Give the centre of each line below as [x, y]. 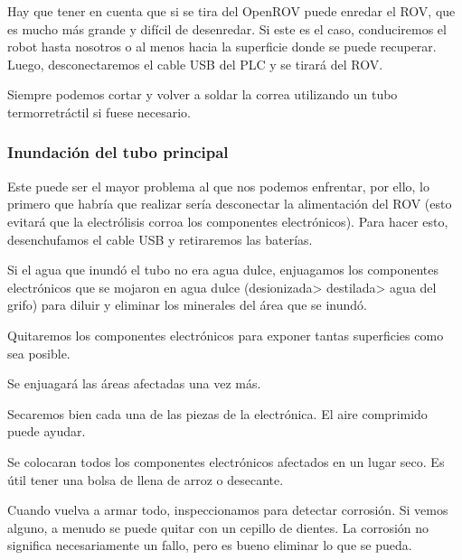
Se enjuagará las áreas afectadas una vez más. [134, 383]
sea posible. [39, 353]
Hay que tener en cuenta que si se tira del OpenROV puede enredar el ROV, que [231, 11]
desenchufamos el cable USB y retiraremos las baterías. [160, 239]
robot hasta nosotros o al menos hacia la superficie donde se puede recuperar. [222, 47]
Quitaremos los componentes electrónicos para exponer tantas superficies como [226, 335]
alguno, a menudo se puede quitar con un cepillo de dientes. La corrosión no [218, 527]
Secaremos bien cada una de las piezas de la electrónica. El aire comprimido [217, 413]
